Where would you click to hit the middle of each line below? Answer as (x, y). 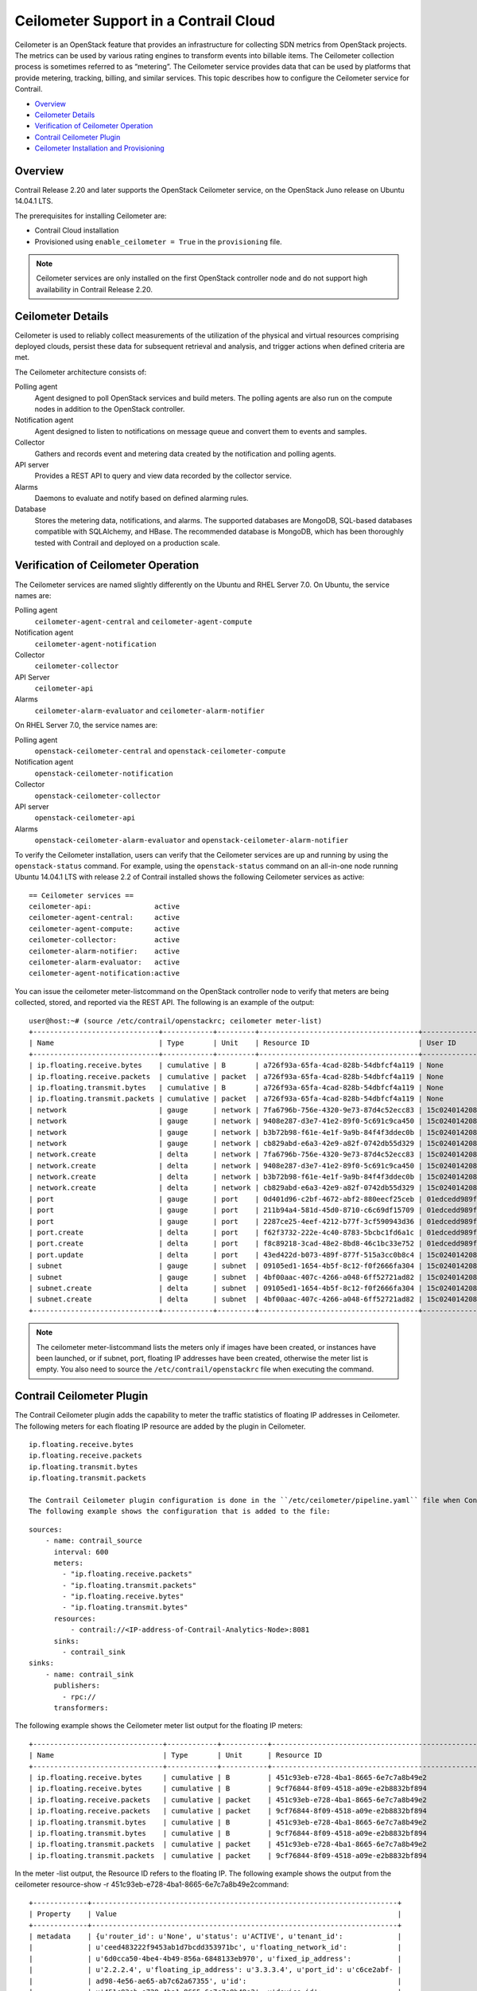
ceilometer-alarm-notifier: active (105, 951)
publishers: (77, 1686)
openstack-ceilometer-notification (104, 773)
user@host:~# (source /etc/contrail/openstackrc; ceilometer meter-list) (176, 1021)
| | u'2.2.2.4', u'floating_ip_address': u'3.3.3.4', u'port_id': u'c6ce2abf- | (215, 1970)
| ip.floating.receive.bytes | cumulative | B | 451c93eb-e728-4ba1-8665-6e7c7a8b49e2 (228, 1777)
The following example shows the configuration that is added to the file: (180, 1512)
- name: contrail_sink (89, 1674)
